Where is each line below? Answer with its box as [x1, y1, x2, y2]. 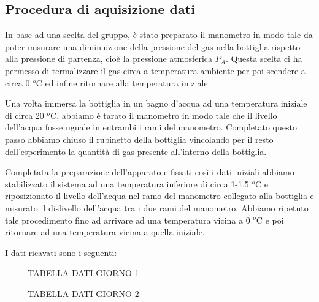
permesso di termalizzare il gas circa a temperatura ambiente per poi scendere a [5, 64, 306, 77]
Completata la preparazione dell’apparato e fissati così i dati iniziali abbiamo [5, 165, 294, 178]
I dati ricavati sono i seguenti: [5, 246, 117, 259]
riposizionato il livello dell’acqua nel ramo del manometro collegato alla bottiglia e [5, 189, 314, 202]
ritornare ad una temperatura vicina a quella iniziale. [5, 225, 205, 238]
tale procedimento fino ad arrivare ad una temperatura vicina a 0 [5, 213, 250, 226]
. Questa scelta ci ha [225, 52, 302, 65]
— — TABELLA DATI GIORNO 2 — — [5, 287, 162, 300]
